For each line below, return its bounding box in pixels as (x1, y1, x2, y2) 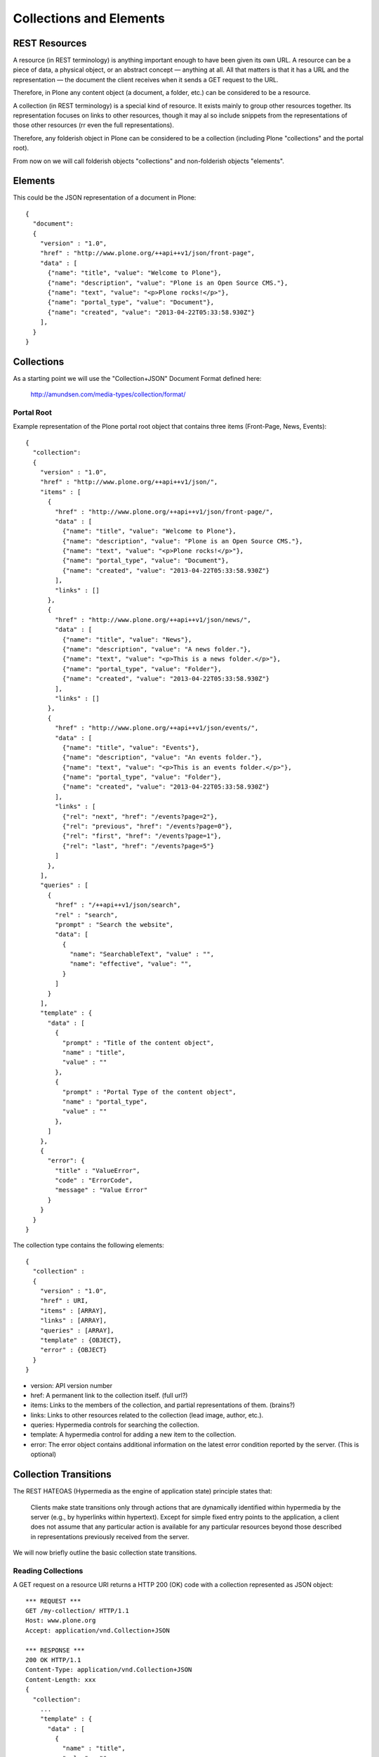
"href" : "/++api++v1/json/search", (55, 901, 182, 909)
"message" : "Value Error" (55, 1186, 148, 1194)
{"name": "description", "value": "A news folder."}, (62, 645, 252, 653)
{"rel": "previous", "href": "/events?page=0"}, (62, 822, 233, 831)
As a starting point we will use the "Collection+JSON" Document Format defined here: (13, 374, 262, 382)
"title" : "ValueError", (55, 1167, 140, 1174)
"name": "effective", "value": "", (69, 960, 192, 968)
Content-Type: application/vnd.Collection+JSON (25, 1666, 192, 1674)
